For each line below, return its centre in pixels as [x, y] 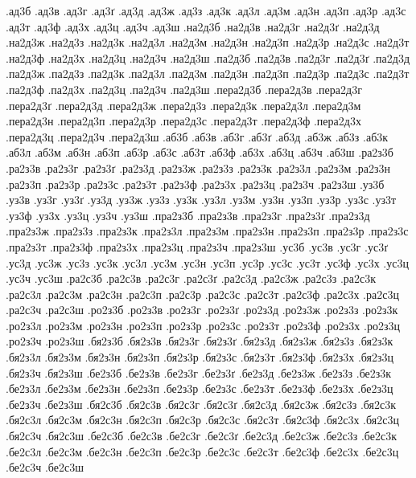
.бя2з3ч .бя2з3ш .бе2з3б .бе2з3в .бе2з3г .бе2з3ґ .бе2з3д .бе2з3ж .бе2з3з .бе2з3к [199, 372]
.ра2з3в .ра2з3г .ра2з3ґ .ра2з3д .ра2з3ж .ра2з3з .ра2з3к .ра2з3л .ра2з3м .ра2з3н [198, 168]
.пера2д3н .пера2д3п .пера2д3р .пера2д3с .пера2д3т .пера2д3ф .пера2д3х [183, 121]
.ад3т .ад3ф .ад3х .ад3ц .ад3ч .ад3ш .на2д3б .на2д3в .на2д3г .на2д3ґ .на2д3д [193, 26]
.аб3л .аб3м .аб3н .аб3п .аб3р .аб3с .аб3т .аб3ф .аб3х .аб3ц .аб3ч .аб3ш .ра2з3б [200, 152]
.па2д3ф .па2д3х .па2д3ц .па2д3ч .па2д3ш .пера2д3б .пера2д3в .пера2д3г [184, 89]
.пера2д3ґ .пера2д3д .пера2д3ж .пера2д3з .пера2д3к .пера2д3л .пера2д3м [183, 105]
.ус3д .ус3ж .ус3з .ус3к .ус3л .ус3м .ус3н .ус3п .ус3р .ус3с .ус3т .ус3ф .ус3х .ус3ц [207, 262]
